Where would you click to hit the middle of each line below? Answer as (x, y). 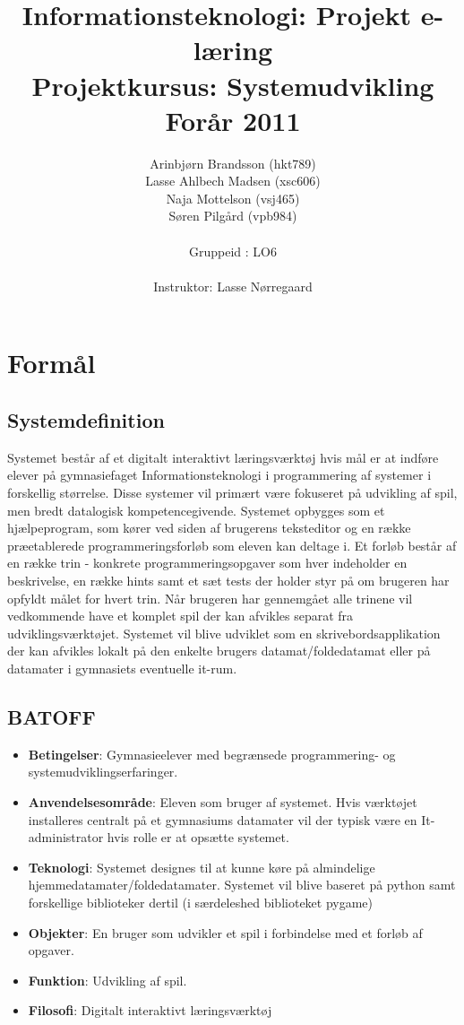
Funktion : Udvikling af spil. (107, 980)
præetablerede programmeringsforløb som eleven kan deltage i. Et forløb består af (232, 545)
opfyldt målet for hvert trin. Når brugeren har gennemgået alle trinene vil (210, 598)
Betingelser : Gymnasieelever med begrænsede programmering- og (212, 754)
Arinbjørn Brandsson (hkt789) (233, 163)
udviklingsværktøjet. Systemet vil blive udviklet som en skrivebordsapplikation (224, 633)
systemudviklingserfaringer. (103, 772)
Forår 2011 (233, 120)
